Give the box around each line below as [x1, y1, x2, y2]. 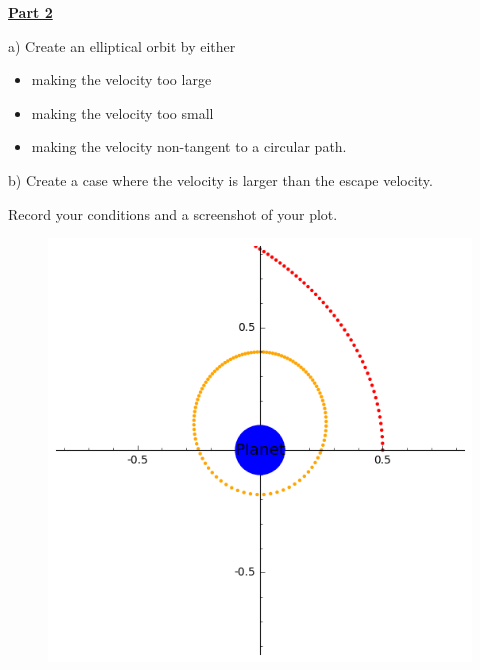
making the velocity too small [31, 102, 214, 123]
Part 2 [8, 2, 53, 22]
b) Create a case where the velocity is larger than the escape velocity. [8, 169, 433, 190]
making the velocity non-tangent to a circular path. [31, 136, 347, 157]
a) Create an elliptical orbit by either [8, 35, 236, 56]
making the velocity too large [31, 69, 212, 90]
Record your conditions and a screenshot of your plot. [8, 203, 338, 224]
